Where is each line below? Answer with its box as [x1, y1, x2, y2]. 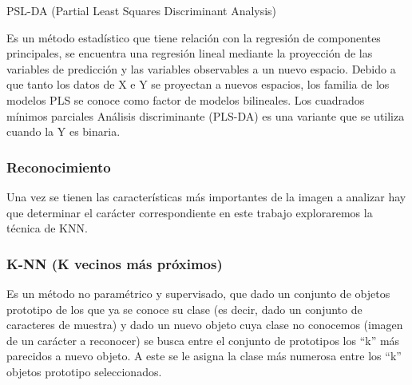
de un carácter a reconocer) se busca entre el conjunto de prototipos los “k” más [6, 331, 400, 348]
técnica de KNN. [6, 220, 88, 236]
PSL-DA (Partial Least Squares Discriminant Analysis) [6, 2, 277, 18]
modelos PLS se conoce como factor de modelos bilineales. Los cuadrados [6, 91, 365, 108]
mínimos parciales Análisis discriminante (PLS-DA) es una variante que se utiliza [6, 107, 405, 124]
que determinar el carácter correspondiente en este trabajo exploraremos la [6, 204, 373, 220]
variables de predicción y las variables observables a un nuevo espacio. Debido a [6, 60, 396, 77]
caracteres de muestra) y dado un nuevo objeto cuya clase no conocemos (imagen [6, 316, 403, 333]
